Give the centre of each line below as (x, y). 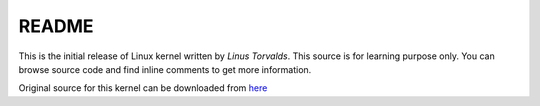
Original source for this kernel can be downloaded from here (143, 88)
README (56, 26)
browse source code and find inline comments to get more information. (165, 69)
